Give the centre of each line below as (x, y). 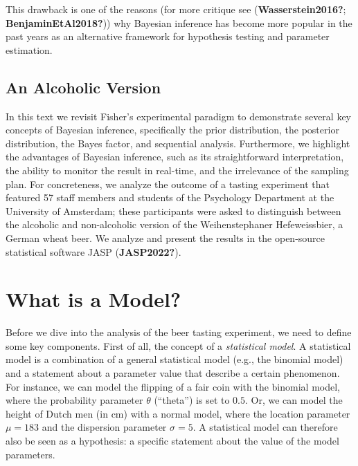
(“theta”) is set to (192, 400)
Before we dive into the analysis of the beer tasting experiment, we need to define (179, 332)
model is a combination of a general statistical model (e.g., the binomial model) (174, 359)
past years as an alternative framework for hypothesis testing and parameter (168, 36)
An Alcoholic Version (83, 87)
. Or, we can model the (294, 400)
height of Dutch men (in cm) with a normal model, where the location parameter (178, 413)
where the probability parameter (74, 400)
